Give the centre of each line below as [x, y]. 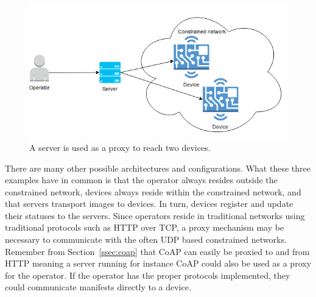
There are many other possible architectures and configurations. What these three [158, 168]
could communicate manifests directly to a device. [98, 287]
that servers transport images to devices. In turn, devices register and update [149, 204]
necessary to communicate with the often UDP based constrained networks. [146, 239]
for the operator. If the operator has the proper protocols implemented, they [148, 275]
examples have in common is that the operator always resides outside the [141, 180]
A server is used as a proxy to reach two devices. [120, 147]
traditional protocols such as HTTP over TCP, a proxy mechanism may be [145, 227]
